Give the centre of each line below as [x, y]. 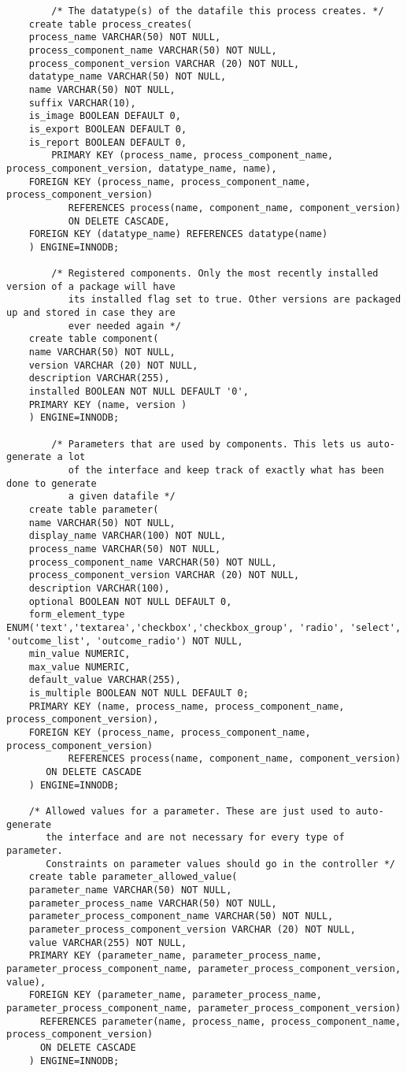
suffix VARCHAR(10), [82, 103]
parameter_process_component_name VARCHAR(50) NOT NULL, [181, 916]
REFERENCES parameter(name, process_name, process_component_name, [220, 1021]
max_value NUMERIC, [80, 667]
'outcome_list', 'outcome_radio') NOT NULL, [125, 641]
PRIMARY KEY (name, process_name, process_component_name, [187, 706]
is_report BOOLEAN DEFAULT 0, [108, 142]
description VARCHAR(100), [99, 588]
